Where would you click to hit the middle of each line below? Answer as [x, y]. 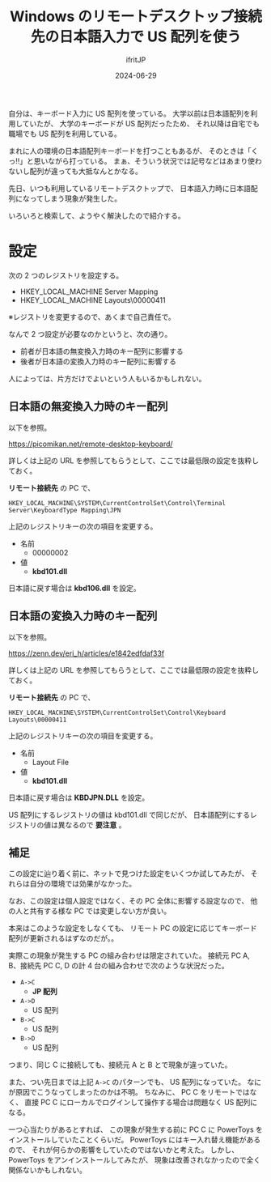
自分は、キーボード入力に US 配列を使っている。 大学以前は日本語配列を [129, 113]
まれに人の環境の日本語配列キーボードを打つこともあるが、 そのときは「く [133, 151]
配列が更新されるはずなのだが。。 [64, 938]
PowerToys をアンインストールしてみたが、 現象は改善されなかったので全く [135, 1160]
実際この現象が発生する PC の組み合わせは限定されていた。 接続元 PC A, [129, 955]
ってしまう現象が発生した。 [76, 198]
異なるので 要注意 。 [92, 825]
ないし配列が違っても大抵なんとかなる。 [76, 171]
